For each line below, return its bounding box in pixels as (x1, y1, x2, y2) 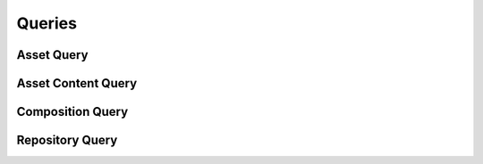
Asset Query (16, 47, 89, 62)
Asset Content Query (16, 76, 138, 91)
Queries (16, 13, 78, 33)
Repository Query (16, 133, 118, 148)
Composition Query (16, 104, 129, 119)
